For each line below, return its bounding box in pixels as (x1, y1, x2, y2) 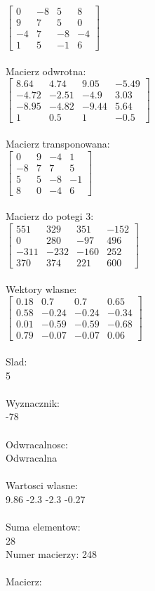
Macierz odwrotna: (6, 63, 86, 78)
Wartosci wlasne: (6, 478, 78, 493)
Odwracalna (6, 450, 58, 465)
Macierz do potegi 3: (6, 209, 94, 223)
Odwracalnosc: (6, 436, 68, 451)
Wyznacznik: (6, 395, 60, 410)
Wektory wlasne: (6, 281, 77, 296)
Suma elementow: (6, 519, 81, 534)
